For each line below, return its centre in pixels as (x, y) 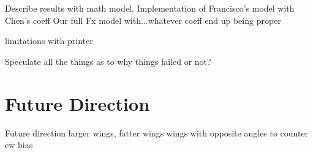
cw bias (19, 145)
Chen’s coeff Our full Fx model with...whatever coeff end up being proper (143, 20)
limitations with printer (49, 41)
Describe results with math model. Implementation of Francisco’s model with (150, 8)
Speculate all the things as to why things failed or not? (108, 61)
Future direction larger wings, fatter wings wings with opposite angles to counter (157, 132)
